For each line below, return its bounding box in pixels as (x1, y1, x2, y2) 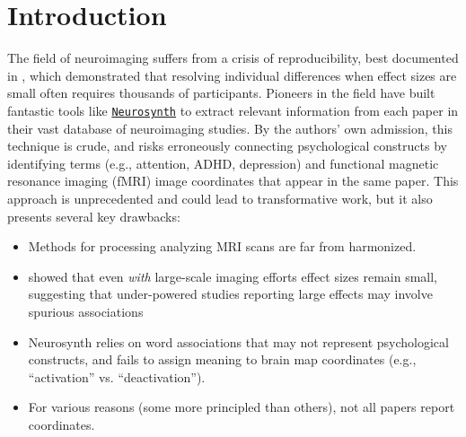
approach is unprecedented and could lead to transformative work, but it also (7, 188, 433, 207)
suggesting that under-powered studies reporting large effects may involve (28, 284, 433, 303)
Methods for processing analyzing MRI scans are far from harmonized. (28, 237, 417, 256)
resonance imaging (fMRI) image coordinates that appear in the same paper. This (7, 171, 459, 190)
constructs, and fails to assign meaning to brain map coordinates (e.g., (28, 350, 417, 369)
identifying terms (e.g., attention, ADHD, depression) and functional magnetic (7, 153, 439, 172)
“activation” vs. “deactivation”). (28, 367, 206, 386)
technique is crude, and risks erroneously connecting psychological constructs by (7, 136, 447, 155)
